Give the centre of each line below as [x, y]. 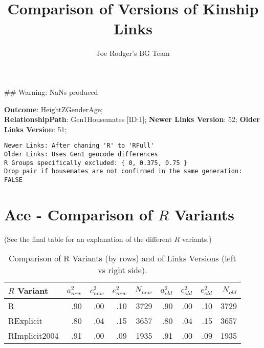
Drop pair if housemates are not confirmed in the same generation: [123, 171]
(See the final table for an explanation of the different [88, 239]
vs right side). [123, 270]
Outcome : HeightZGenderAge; [53, 109]
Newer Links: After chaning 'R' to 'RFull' [79, 146]
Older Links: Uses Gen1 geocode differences [81, 154]
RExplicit [25, 321]
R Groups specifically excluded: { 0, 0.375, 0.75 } [96, 163]
